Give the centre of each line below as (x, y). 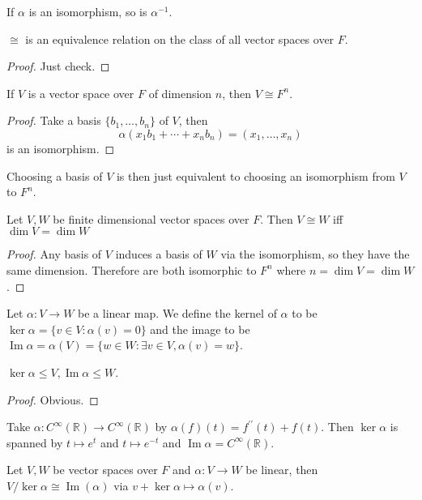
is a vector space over (81, 93)
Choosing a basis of (55, 175)
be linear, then (282, 470)
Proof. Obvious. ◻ (53, 399)
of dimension (180, 93)
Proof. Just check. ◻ (58, 66)
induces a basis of (159, 254)
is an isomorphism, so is (88, 11)
